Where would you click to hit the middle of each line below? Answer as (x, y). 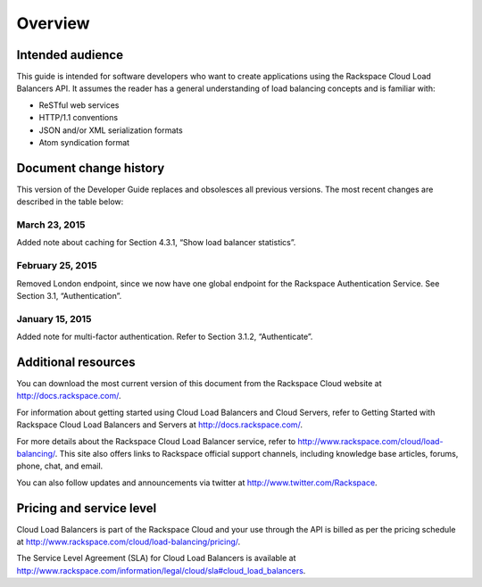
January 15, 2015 (54, 318)
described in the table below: (70, 202)
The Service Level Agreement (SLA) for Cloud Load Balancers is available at (156, 558)
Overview (53, 23)
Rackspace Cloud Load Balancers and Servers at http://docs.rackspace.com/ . (160, 425)
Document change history (91, 168)
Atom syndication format (84, 143)
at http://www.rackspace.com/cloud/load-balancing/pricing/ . (129, 542)
